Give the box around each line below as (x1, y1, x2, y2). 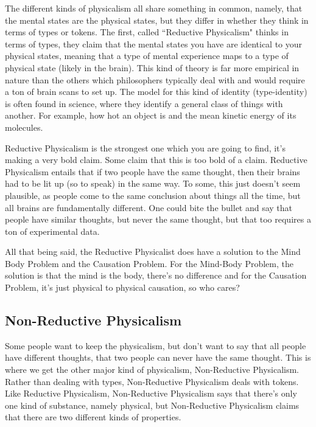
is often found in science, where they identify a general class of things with (5, 97, 283, 109)
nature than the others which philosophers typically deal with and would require (5, 73, 305, 86)
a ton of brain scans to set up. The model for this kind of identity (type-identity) (5, 85, 307, 98)
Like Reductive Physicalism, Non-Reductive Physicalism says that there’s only (5, 387, 297, 400)
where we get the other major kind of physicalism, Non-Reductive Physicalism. (5, 363, 300, 376)
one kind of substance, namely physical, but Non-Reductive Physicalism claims (5, 398, 300, 411)
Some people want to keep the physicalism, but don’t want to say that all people (5, 339, 306, 352)
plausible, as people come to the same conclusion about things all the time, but (5, 189, 301, 201)
